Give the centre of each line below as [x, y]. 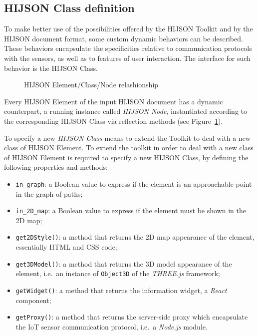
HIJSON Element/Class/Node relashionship [91, 85]
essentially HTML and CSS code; [66, 247]
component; [33, 300]
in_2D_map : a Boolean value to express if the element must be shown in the [131, 210]
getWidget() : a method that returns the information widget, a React [121, 290]
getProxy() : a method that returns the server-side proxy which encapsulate [132, 317]
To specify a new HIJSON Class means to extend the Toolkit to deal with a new [127, 138]
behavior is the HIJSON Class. [51, 68]
